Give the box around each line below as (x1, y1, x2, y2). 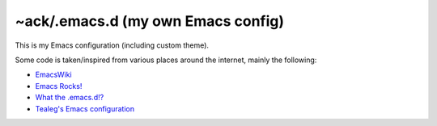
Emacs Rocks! (35, 81, 83, 90)
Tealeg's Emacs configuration (35, 103, 135, 113)
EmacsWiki (35, 69, 72, 80)
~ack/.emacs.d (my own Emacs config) (15, 12, 285, 30)
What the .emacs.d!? (35, 93, 104, 103)
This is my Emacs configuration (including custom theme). (15, 40, 210, 50)
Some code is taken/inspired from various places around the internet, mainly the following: (15, 55, 317, 65)
